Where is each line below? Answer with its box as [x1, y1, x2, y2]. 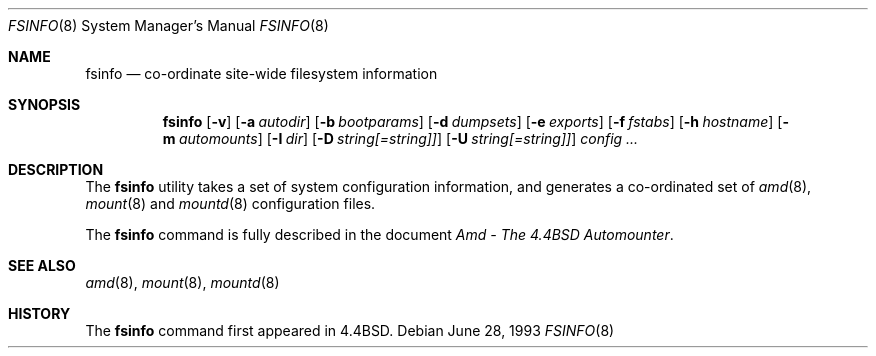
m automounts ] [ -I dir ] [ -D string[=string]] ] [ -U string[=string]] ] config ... [162, 130, 639, 147]
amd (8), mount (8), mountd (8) [85, 274, 280, 291]
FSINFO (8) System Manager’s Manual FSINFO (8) [8, 17, 329, 34]
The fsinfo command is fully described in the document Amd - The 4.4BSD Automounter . [85, 226, 674, 243]
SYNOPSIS [8, 96, 81, 113]
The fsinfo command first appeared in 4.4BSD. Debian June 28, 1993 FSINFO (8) [85, 322, 615, 339]
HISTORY [8, 305, 71, 322]
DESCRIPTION [8, 161, 104, 178]
